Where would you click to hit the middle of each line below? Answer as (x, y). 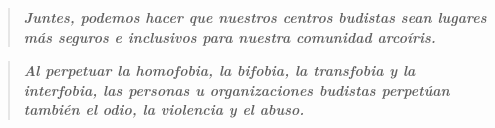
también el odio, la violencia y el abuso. (164, 109)
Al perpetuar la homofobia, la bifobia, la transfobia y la (219, 70)
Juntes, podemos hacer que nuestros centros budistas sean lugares (255, 17)
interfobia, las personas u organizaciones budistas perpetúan (236, 89)
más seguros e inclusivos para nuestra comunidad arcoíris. (229, 36)
